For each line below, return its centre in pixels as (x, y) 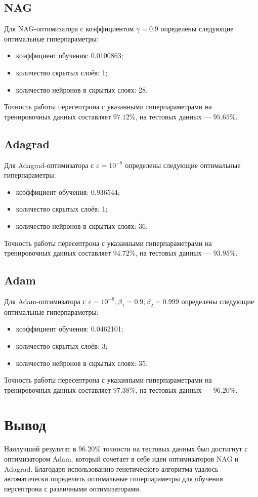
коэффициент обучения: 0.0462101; (70, 329)
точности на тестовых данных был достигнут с (175, 449)
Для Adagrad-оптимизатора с (49, 165)
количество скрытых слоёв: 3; (62, 345)
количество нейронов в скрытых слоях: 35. (82, 363)
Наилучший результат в (40, 449)
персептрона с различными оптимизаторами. (73, 488)
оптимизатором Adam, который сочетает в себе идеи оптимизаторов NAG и (121, 459)
